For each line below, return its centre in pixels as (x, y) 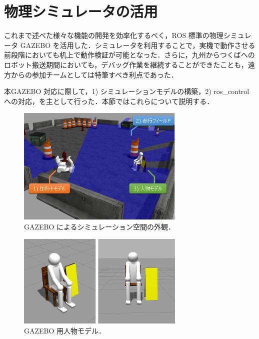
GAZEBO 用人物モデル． (65, 331)
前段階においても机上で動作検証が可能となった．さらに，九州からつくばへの (129, 55)
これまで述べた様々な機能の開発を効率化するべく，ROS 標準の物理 (114, 35)
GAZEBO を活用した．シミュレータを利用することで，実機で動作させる (138, 45)
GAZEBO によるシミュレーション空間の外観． (100, 227)
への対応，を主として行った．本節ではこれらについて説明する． (109, 101)
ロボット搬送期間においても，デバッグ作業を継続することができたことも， (126, 64)
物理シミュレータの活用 (81, 11)
